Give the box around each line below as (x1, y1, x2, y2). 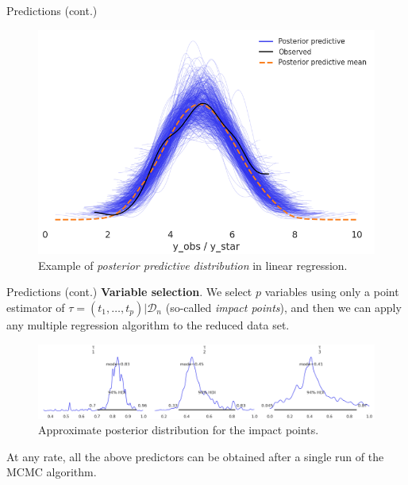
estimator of (6, 299, 65, 316)
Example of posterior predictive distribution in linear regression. (38, 256, 348, 273)
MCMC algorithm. (6, 464, 97, 480)
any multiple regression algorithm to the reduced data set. (6, 317, 290, 333)
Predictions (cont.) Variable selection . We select (6, 283, 252, 300)
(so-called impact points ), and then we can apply (165, 299, 402, 316)
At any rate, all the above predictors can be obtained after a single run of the (6, 448, 384, 464)
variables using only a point (264, 283, 399, 300)
